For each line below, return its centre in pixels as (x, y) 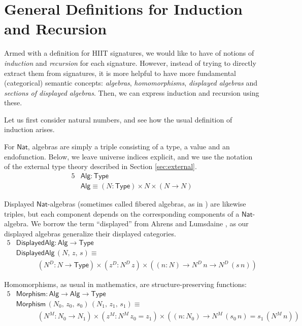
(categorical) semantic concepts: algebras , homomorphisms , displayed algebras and (131, 83)
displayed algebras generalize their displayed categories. (90, 233)
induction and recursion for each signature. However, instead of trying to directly (130, 63)
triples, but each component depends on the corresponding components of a (122, 213)
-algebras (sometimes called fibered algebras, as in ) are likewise (147, 203)
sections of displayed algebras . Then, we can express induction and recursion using (132, 92)
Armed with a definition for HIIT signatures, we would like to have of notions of (129, 53)
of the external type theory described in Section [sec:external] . (100, 166)
